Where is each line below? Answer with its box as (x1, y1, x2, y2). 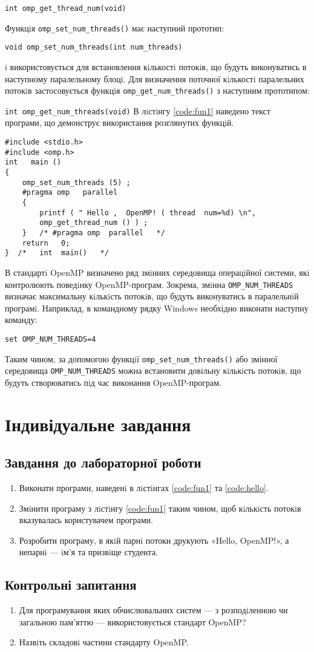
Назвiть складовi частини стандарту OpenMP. (19, 636, 189, 648)
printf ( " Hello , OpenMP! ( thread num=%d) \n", (39, 208, 257, 217)
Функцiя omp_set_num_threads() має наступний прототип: (5, 21, 224, 34)
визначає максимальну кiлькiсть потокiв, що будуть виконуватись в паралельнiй (5, 290, 299, 302)
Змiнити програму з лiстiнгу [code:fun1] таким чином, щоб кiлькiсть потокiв (19, 501, 301, 514)
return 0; (22, 238, 70, 247)
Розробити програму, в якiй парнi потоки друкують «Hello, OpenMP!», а (19, 533, 289, 546)
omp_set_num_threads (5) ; (22, 178, 131, 187)
